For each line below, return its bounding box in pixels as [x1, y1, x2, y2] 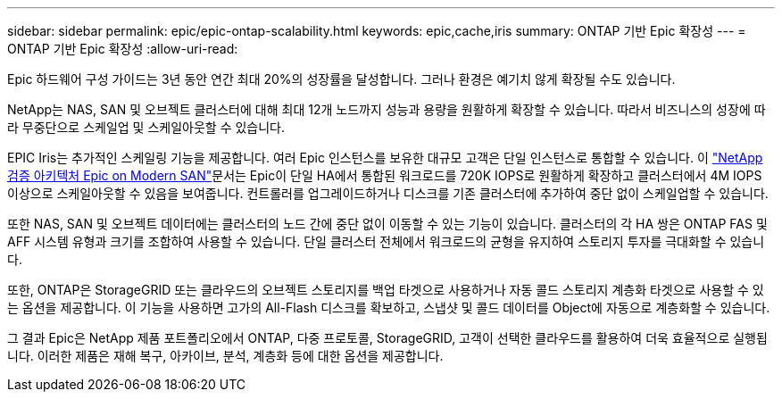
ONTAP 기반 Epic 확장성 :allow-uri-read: [7, 41, 238, 56]
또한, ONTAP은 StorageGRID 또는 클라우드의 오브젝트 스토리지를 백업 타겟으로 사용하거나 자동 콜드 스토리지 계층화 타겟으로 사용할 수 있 [7, 282, 764, 297]
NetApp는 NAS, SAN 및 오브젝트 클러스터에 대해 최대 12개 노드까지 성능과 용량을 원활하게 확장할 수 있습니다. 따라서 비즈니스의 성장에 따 [7, 102, 766, 117]
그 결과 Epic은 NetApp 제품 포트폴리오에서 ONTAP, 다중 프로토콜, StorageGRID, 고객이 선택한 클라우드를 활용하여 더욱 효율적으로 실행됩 [7, 330, 768, 345]
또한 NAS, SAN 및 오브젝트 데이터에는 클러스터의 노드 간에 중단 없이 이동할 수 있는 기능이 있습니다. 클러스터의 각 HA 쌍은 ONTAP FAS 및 [7, 216, 768, 231]
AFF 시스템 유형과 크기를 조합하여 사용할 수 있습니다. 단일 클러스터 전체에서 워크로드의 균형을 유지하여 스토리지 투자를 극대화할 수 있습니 [7, 234, 765, 249]
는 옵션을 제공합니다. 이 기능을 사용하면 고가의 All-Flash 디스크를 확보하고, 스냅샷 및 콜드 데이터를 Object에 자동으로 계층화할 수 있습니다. [7, 300, 770, 315]
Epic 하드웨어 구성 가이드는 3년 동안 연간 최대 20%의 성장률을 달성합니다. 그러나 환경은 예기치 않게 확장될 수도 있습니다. [7, 71, 676, 87]
